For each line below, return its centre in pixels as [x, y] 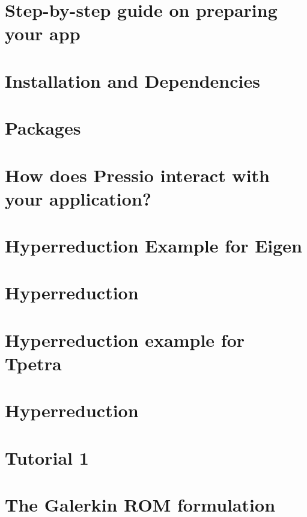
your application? [78, 198]
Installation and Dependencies [132, 80]
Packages [43, 128]
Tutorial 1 [47, 457]
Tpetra [33, 363]
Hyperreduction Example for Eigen [154, 246]
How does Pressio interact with [137, 175]
